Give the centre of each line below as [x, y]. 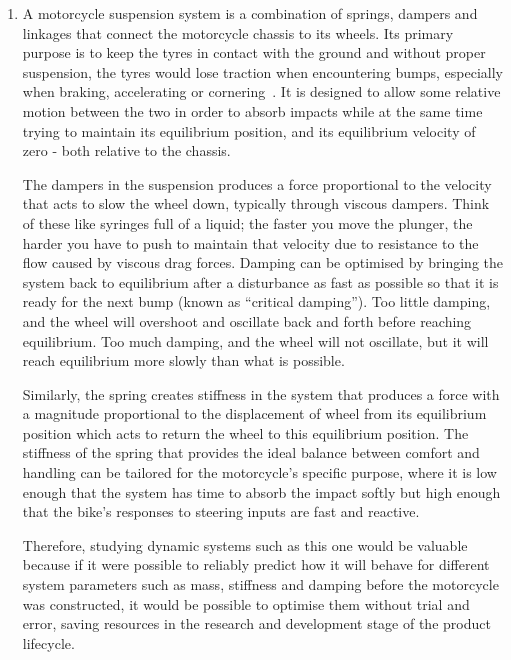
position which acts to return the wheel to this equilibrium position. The [245, 432]
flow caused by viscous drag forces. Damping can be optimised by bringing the [262, 262]
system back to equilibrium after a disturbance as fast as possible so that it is [260, 281]
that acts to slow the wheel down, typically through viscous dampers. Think [256, 203]
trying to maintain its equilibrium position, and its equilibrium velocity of [249, 130]
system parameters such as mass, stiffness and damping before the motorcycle [260, 584]
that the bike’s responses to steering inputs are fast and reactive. [221, 511]
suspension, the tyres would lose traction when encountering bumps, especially [262, 71]
